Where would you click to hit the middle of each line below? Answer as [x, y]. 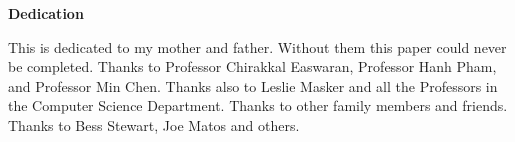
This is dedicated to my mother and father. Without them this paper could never [257, 46]
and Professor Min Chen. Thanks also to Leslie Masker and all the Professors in [253, 85]
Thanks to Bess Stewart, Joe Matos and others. [154, 124]
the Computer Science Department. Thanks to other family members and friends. [258, 105]
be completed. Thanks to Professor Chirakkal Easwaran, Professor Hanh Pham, [252, 66]
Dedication [46, 13]
